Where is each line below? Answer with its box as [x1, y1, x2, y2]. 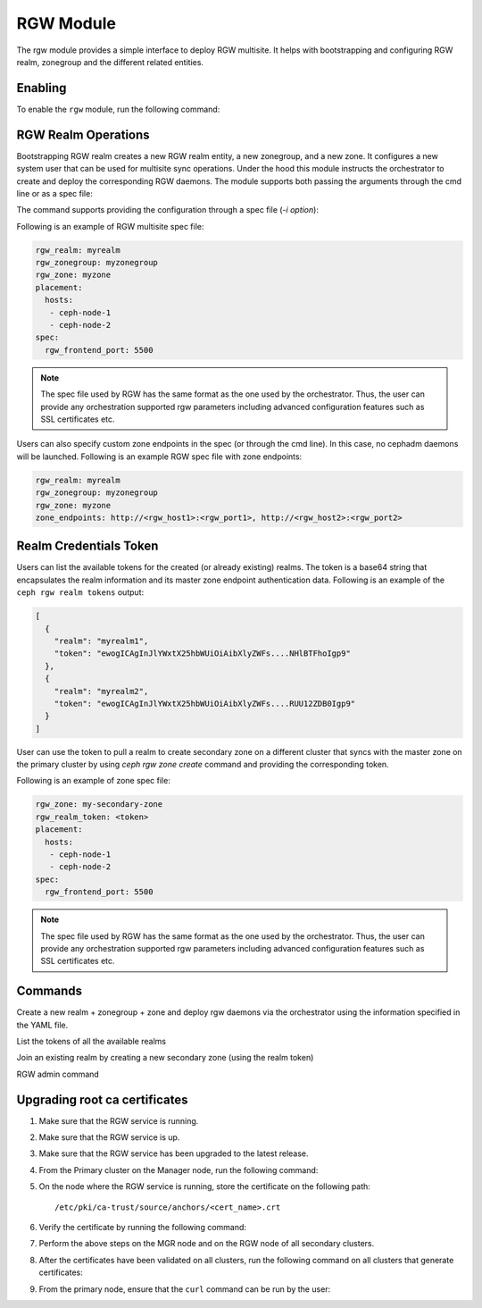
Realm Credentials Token [16, 539, 159, 554]
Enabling [16, 80, 67, 96]
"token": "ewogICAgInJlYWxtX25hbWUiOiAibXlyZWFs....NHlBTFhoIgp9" [54, 649, 352, 658]
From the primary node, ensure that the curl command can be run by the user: [38, 1283, 331, 1295]
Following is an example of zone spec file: [16, 776, 171, 786]
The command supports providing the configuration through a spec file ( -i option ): [16, 205, 319, 215]
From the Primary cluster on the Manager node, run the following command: [38, 1164, 319, 1175]
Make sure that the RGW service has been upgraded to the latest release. [38, 1148, 309, 1159]
